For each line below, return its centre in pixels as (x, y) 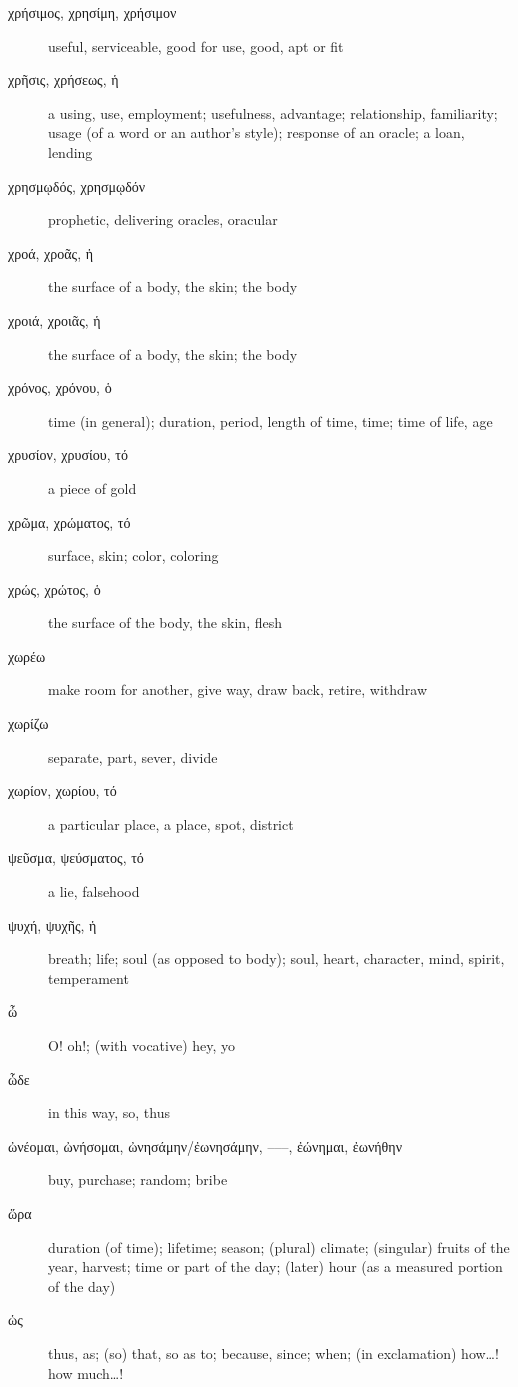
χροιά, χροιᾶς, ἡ (54, 319)
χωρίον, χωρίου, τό (62, 790)
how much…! (86, 1372)
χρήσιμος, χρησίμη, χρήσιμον (92, 12)
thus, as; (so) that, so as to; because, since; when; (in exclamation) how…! (273, 1352)
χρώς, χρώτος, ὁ (54, 588)
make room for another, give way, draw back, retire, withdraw (238, 689)
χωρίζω (28, 723)
